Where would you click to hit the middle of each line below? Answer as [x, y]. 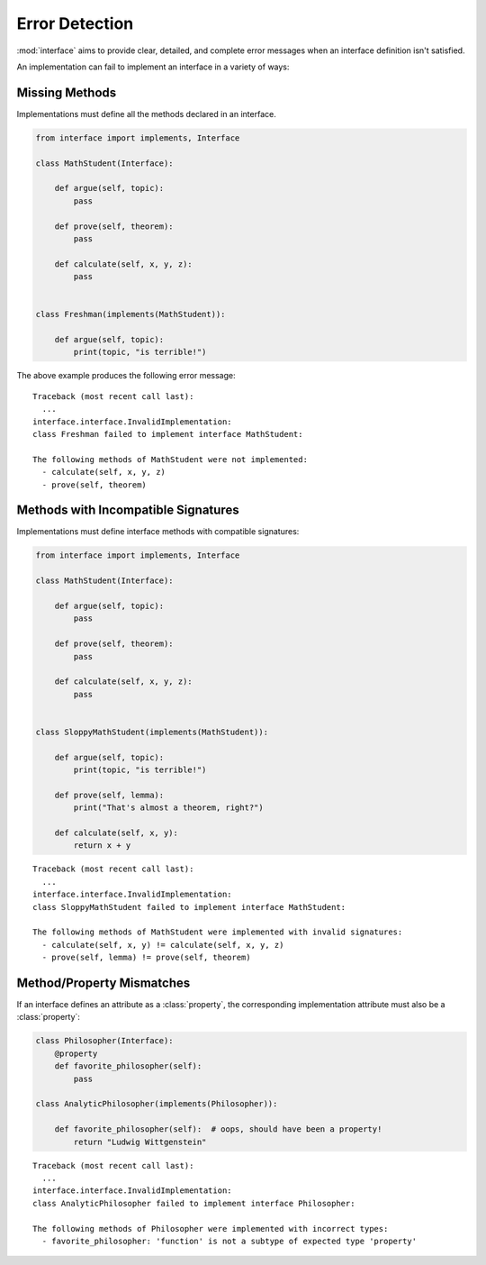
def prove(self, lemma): [109, 795]
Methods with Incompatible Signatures [128, 510]
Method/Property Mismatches [103, 983]
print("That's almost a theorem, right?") [169, 808]
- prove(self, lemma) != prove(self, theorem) [146, 958]
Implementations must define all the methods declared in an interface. [146, 114]
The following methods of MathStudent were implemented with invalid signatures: [218, 932]
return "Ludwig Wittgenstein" [140, 1142]
